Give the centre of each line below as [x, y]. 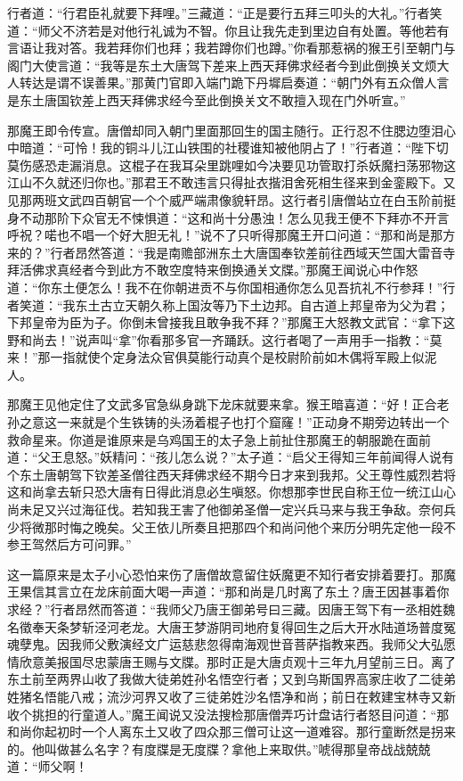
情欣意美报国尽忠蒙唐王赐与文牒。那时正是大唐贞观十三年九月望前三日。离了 [231, 661]
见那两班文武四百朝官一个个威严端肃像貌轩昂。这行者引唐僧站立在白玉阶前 [225, 199]
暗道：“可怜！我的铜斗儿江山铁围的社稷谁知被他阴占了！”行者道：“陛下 [227, 148]
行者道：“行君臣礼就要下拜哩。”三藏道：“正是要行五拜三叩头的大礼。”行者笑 [225, 12]
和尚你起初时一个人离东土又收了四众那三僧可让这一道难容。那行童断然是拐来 [231, 732]
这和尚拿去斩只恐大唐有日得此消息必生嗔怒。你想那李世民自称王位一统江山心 [231, 492]
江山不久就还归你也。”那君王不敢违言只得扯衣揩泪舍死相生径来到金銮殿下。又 [231, 182]
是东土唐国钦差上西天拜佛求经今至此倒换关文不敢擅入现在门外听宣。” [207, 99]
